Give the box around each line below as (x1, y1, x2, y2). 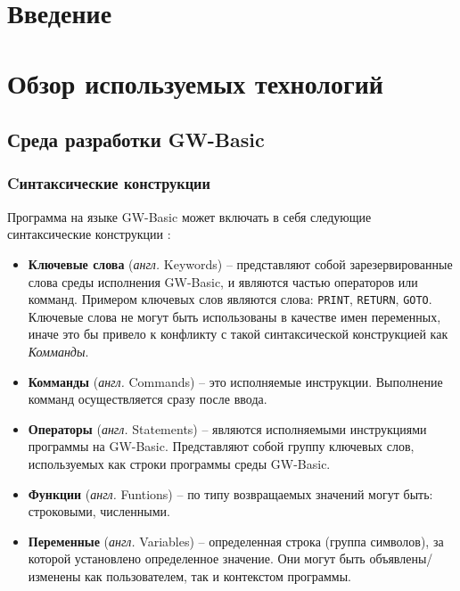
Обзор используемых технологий (7, 64, 383, 101)
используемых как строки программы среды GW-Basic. (28, 454, 331, 472)
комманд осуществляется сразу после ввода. (28, 390, 267, 408)
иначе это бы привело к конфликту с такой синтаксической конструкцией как (28, 324, 448, 343)
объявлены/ (369, 549, 433, 568)
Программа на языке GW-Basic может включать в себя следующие (7, 207, 372, 226)
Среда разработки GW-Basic (7, 126, 265, 153)
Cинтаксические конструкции (7, 172, 210, 194)
